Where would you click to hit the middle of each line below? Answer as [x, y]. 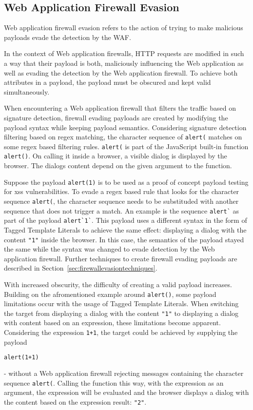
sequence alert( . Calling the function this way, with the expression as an [114, 382]
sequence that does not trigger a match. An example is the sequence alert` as [122, 210]
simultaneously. [27, 91]
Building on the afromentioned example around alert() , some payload [110, 294]
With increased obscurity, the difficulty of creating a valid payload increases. [118, 284]
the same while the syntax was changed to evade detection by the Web [109, 249]
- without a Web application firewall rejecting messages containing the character [124, 373]
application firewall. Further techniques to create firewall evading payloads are [121, 258]
